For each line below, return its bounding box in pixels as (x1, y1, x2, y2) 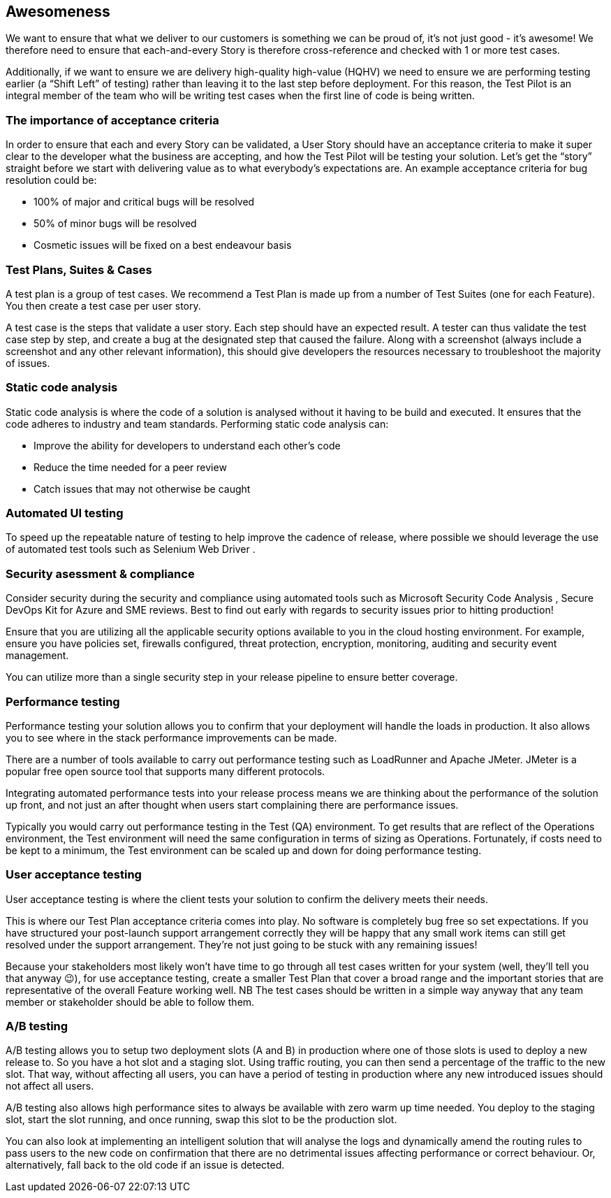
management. (6, 649, 69, 662)
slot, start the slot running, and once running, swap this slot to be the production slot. (6, 1113, 397, 1126)
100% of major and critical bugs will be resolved (34, 196, 255, 208)
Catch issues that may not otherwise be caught (34, 482, 251, 495)
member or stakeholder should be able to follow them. (6, 995, 255, 1008)
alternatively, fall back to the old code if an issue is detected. (6, 1159, 285, 1171)
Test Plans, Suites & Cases (6, 262, 152, 277)
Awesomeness (6, 3, 110, 20)
